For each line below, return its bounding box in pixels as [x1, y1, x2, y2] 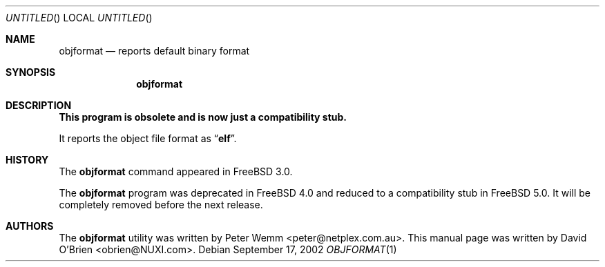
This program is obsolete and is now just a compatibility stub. [59, 111, 347, 123]
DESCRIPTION [6, 99, 72, 111]
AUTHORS [6, 220, 54, 232]
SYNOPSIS [6, 66, 56, 78]
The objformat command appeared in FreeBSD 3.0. [59, 166, 293, 177]
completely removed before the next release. [59, 199, 263, 210]
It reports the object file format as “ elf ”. [59, 132, 237, 144]
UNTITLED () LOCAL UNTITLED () [6, 12, 153, 23]
